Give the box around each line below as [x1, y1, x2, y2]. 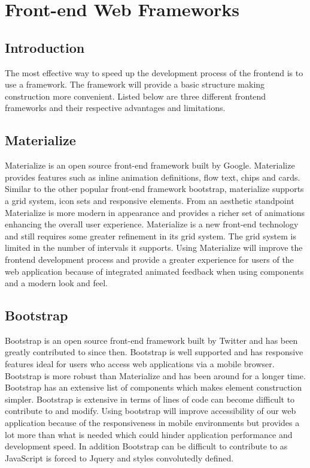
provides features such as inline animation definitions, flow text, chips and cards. [5, 170, 300, 183]
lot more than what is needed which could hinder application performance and [5, 428, 293, 440]
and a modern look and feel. [5, 277, 108, 289]
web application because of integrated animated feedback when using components [5, 265, 304, 277]
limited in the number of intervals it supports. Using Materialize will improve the [5, 241, 303, 254]
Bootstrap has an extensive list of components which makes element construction [5, 381, 302, 394]
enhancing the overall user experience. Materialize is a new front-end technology [5, 218, 299, 230]
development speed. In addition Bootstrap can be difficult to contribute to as [5, 440, 288, 452]
